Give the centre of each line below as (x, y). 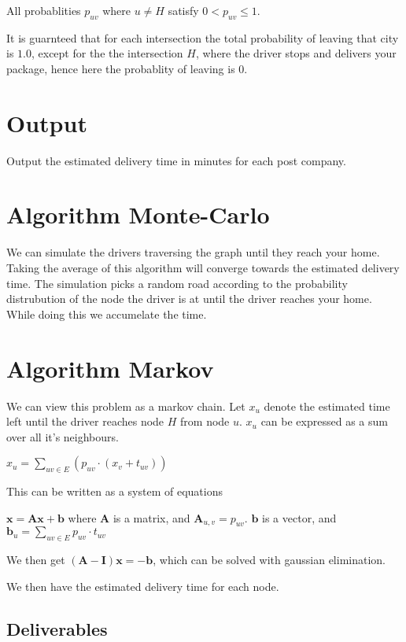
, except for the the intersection (107, 53)
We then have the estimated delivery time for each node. (143, 586)
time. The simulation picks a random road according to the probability (177, 283)
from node (205, 421)
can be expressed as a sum (324, 421)
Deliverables (57, 628)
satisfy (183, 10)
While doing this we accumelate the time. (107, 314)
